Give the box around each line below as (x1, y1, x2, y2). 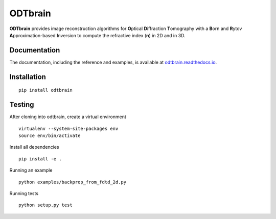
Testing (9, 100, 34, 109)
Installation (9, 72, 46, 81)
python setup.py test (18, 202, 73, 208)
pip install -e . (18, 156, 62, 161)
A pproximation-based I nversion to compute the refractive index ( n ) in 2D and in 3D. (9, 32, 186, 38)
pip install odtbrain (18, 87, 73, 93)
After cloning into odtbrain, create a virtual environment (9, 114, 126, 120)
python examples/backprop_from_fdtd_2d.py (18, 179, 127, 185)
